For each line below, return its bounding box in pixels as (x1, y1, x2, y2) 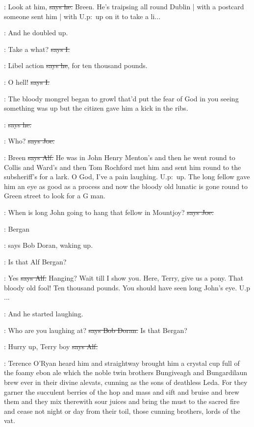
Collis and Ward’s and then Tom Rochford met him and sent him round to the (4, 162, 241, 172)
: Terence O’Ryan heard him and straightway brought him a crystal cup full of (4, 357, 240, 368)
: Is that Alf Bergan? (4, 256, 67, 266)
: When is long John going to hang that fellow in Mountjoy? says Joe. (4, 207, 214, 217)
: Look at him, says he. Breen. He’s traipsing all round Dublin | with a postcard (4, 1, 244, 11)
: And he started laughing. (4, 308, 83, 319)
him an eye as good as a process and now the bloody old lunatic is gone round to (4, 181, 248, 191)
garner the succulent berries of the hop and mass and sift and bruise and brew (4, 386, 239, 397)
